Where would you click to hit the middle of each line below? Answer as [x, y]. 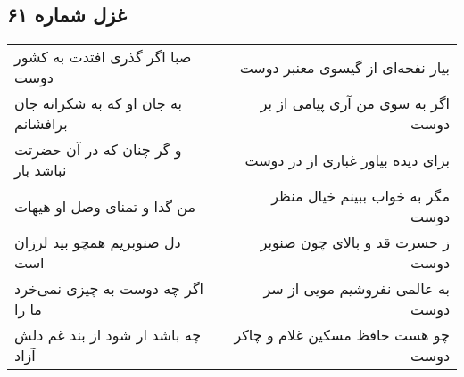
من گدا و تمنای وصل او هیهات [105, 206]
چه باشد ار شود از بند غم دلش [108, 335]
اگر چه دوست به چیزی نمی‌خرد [109, 289]
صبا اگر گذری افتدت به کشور [103, 57]
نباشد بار [41, 170]
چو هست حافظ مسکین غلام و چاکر [342, 335]
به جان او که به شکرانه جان [98, 103]
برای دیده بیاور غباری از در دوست [347, 160]
